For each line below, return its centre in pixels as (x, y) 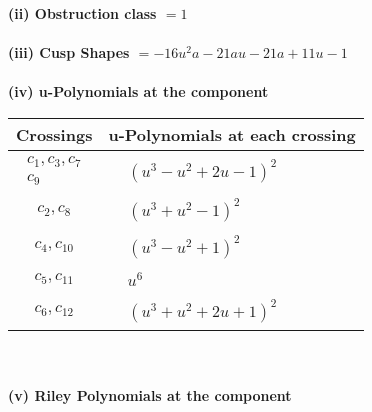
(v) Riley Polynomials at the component (150, 395)
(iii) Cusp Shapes (69, 52)
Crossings (54, 134)
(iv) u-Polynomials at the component (138, 91)
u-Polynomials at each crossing (232, 134)
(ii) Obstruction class (82, 13)
